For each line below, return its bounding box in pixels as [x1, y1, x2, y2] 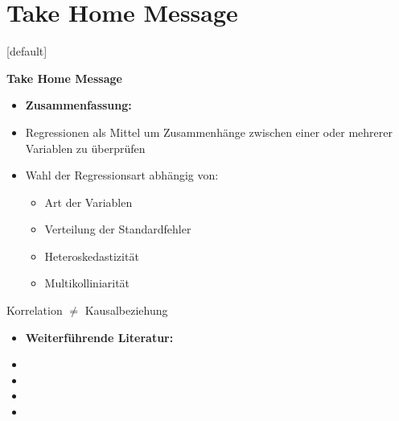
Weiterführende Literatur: [25, 328, 174, 345]
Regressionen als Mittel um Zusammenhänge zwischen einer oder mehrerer [25, 123, 393, 140]
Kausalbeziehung [84, 302, 168, 319]
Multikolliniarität [44, 274, 130, 291]
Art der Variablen [44, 193, 133, 210]
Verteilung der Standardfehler [44, 221, 191, 237]
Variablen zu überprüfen [25, 139, 146, 156]
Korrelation [6, 302, 63, 319]
